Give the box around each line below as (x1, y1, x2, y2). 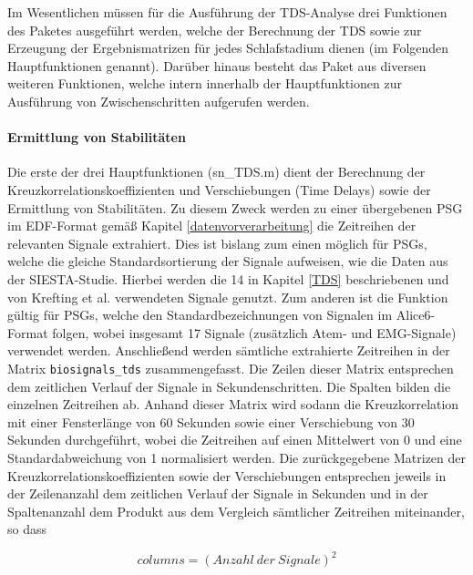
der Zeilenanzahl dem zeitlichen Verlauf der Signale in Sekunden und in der (7, 484, 428, 503)
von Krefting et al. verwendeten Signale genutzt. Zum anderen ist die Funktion (7, 287, 448, 306)
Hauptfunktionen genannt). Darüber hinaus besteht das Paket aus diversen (7, 56, 427, 75)
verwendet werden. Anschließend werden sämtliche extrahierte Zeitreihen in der (7, 341, 450, 360)
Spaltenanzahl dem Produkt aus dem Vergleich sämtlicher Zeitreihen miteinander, (7, 501, 465, 520)
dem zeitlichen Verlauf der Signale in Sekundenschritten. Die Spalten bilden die (7, 376, 451, 395)
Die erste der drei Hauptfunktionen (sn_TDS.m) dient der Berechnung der (7, 162, 426, 181)
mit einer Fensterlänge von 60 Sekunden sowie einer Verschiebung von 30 (7, 412, 415, 431)
